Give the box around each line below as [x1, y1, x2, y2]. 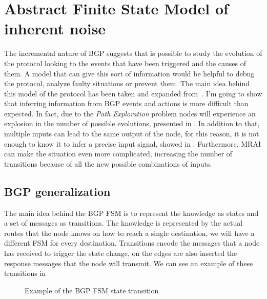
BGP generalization [4, 183, 111, 199]
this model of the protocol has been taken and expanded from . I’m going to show [4, 88, 262, 98]
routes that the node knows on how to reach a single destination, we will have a [4, 227, 255, 238]
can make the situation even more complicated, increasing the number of [4, 148, 233, 159]
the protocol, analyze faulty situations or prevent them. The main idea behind [4, 78, 250, 89]
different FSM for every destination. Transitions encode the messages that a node [4, 237, 260, 248]
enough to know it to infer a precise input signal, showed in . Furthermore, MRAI [4, 138, 261, 149]
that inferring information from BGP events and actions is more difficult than [4, 98, 249, 109]
